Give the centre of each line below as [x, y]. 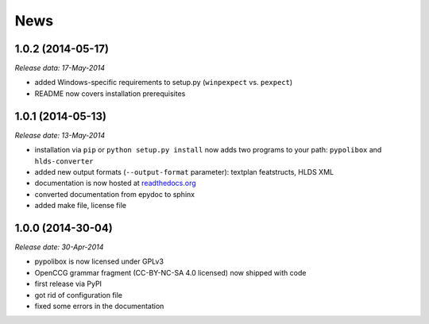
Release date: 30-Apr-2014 [59, 247]
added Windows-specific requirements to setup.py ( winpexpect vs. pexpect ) [164, 83]
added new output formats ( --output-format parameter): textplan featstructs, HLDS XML [184, 172]
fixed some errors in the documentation [99, 306]
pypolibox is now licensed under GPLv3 [99, 261]
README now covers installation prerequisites [110, 93]
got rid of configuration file [79, 295]
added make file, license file [81, 206]
